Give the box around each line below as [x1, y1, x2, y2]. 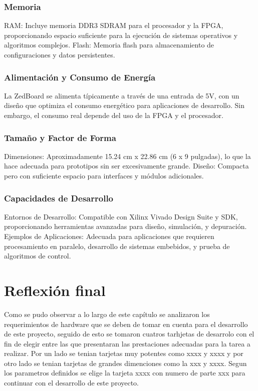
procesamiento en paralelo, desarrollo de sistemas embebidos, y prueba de [4, 240, 230, 251]
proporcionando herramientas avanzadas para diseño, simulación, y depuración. [4, 221, 247, 231]
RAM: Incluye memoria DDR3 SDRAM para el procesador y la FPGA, [4, 20, 223, 30]
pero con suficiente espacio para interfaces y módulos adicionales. [4, 170, 204, 180]
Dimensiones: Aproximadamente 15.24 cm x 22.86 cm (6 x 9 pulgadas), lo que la [4, 150, 251, 161]
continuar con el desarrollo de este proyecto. [4, 377, 139, 388]
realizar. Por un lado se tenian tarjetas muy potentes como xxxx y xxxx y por [4, 348, 243, 358]
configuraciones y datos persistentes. [4, 49, 115, 59]
